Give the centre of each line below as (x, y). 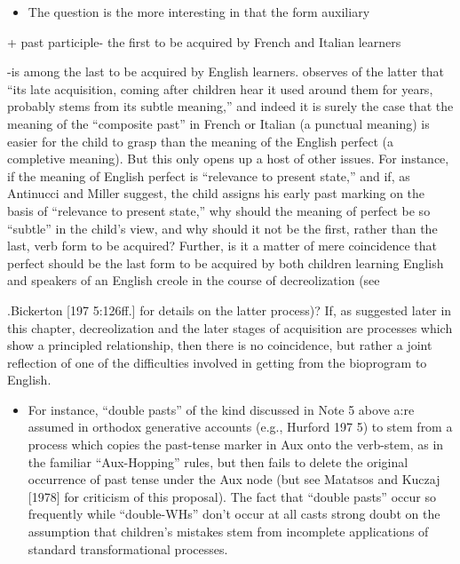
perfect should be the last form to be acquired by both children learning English (226, 262)
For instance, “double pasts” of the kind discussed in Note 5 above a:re (221, 409)
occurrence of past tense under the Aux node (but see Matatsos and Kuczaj (234, 479)
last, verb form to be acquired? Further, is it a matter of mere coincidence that (222, 246)
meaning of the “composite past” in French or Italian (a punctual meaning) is (218, 123)
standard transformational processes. (128, 548)
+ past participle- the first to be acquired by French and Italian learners (204, 41)
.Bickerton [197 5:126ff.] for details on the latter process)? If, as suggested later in (230, 310)
